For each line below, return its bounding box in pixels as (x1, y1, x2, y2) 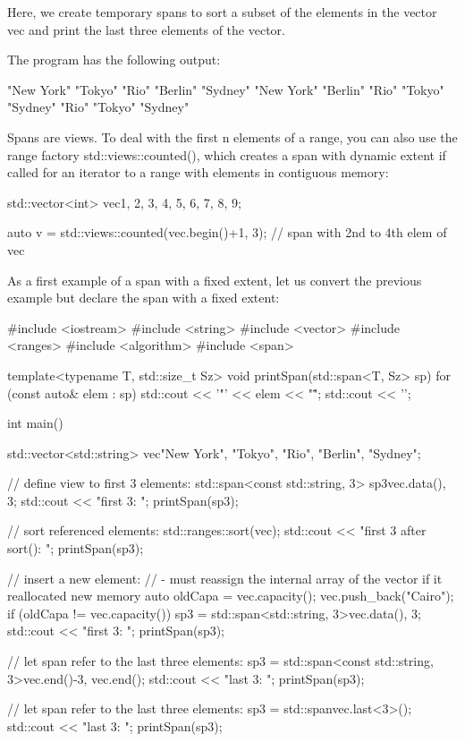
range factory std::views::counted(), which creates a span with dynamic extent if (7, 145, 446, 164)
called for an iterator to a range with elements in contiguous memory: (7, 163, 389, 182)
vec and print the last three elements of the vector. (7, 20, 285, 38)
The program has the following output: (7, 50, 221, 69)
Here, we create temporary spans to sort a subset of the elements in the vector (7, 3, 437, 21)
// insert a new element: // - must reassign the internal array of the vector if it (7, 568, 443, 587)
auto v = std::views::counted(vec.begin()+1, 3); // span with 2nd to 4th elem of (7, 223, 447, 242)
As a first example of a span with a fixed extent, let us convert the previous (7, 270, 422, 289)
